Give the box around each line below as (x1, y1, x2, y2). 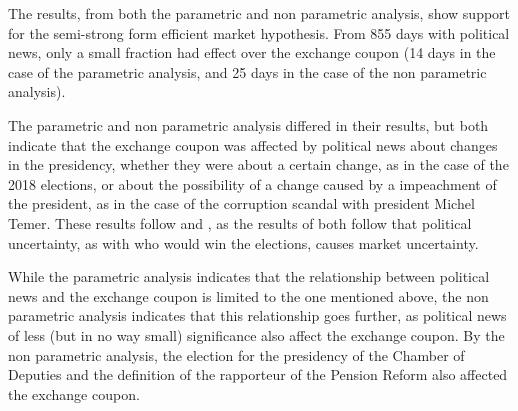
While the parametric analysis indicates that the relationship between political (8, 266, 490, 287)
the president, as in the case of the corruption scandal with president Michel (8, 193, 475, 214)
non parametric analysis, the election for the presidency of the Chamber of (8, 344, 465, 365)
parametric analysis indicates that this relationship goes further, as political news (8, 305, 507, 326)
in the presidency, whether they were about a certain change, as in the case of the (8, 154, 509, 175)
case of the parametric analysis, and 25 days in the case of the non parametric (8, 61, 487, 82)
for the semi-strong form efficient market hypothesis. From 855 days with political (8, 22, 510, 43)
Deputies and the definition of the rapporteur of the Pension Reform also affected (8, 364, 508, 385)
